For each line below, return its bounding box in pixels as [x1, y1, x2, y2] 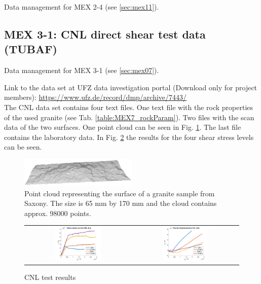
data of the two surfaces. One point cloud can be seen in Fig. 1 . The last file [4, 122, 241, 132]
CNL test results [24, 271, 76, 282]
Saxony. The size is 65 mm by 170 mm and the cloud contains [24, 198, 217, 208]
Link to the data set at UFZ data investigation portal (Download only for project [4, 82, 257, 92]
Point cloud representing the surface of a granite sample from [24, 188, 215, 198]
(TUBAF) [4, 41, 57, 57]
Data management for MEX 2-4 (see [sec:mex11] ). [4, 2, 159, 12]
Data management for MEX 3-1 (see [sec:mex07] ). [4, 65, 159, 76]
